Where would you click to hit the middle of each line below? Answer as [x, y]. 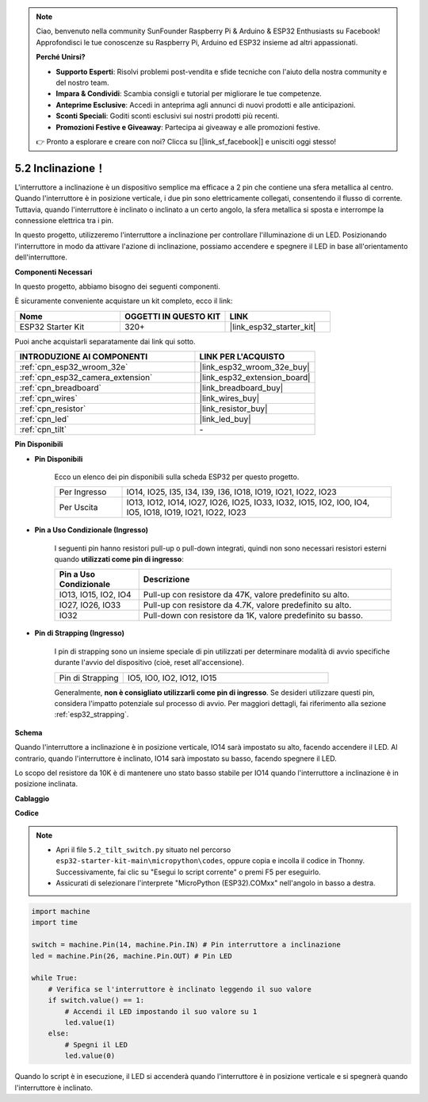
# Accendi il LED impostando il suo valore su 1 [161, 1011]
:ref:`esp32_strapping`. [92, 715]
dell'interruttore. [41, 257]
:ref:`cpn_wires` [49, 398]
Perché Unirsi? [61, 57]
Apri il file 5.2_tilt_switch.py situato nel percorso [143, 850]
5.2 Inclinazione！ [60, 168]
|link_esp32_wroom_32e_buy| [255, 367]
